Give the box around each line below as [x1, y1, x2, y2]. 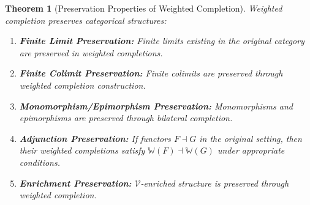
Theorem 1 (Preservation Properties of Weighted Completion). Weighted [5, 2, 282, 14]
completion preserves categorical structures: [5, 13, 167, 26]
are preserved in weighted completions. [19, 46, 163, 59]
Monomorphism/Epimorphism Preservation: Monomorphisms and [19, 99, 293, 112]
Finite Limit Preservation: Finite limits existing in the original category [19, 34, 304, 47]
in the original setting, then [199, 132, 302, 144]
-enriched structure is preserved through [140, 176, 289, 189]
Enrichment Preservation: [19, 176, 132, 189]
